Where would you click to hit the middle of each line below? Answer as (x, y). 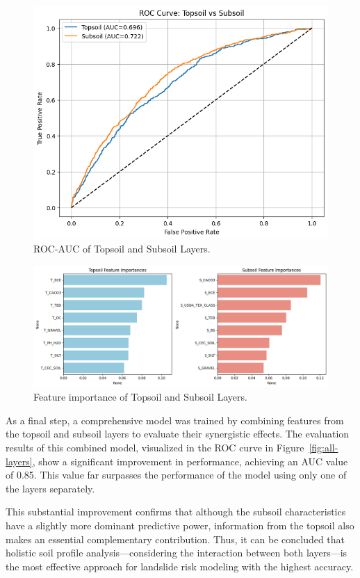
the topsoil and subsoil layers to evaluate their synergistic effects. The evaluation (178, 434)
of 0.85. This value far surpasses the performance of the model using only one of (176, 475)
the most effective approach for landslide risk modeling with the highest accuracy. (180, 566)
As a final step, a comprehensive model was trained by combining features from (175, 420)
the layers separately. (50, 488)
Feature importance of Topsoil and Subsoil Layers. (140, 397)
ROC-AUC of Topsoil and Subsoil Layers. (122, 249)
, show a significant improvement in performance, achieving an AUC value (190, 461)
